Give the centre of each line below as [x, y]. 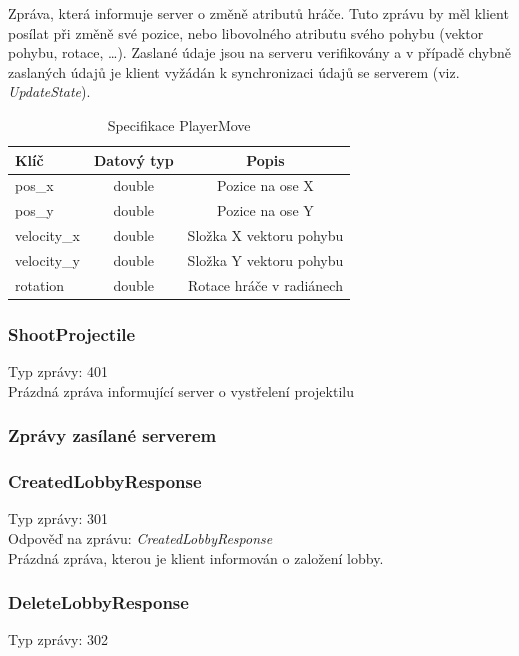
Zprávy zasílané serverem [112, 435]
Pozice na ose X [265, 185]
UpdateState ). [49, 91]
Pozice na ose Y [265, 210]
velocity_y [47, 259]
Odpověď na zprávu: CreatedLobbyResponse [140, 537]
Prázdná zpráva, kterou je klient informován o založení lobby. [196, 557]
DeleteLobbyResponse [98, 602]
